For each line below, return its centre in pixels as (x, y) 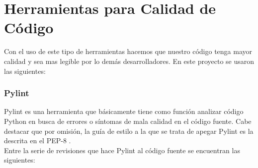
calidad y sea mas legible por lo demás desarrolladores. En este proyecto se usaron (129, 61)
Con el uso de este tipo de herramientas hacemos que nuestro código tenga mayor (128, 51)
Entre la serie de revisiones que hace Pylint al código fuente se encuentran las (122, 150)
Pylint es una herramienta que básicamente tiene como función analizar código (124, 111)
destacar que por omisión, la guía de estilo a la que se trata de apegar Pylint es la (129, 131)
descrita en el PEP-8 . (38, 140)
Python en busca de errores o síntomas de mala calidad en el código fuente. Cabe (128, 121)
